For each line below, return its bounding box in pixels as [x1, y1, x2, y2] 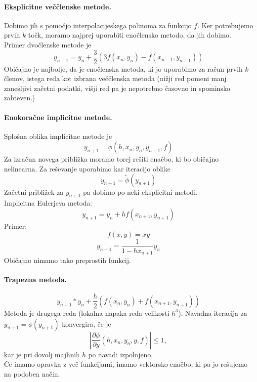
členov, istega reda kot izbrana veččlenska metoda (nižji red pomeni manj [4, 73, 227, 84]
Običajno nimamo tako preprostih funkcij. [4, 255, 131, 265]
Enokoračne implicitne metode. [4, 112, 112, 122]
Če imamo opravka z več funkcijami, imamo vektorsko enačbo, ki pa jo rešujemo [4, 359, 248, 369]
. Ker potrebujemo [197, 20, 253, 30]
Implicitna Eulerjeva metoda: [4, 198, 92, 208]
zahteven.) [4, 92, 35, 103]
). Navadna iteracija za [178, 307, 247, 318]
